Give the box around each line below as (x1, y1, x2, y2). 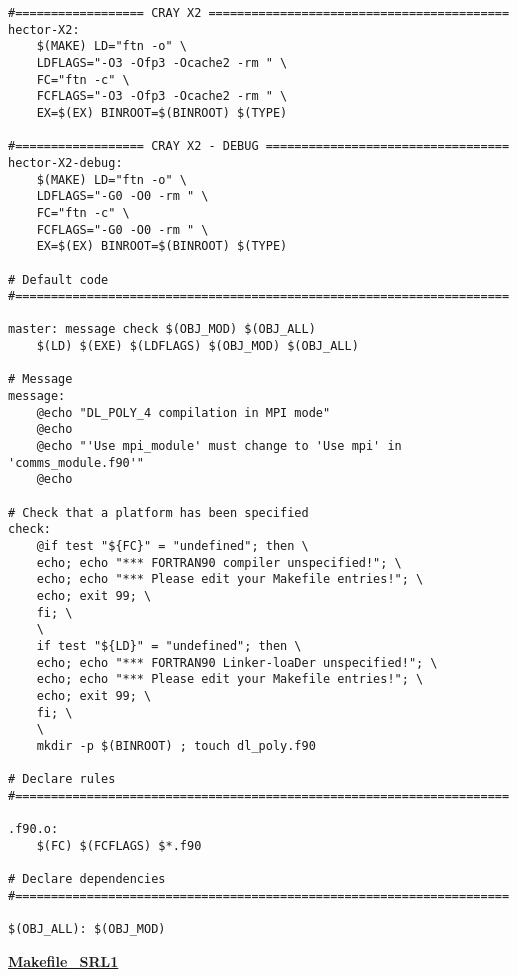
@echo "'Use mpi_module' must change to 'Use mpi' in (36, 439, 402, 454)
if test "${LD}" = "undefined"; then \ (36, 638, 302, 653)
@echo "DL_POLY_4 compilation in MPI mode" (36, 405, 331, 420)
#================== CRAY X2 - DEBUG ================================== (8, 139, 510, 154)
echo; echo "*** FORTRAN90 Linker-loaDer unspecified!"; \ (36, 655, 438, 670)
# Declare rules (8, 772, 116, 787)
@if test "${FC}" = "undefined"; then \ (36, 539, 309, 553)
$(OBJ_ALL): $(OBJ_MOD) (8, 922, 166, 937)
